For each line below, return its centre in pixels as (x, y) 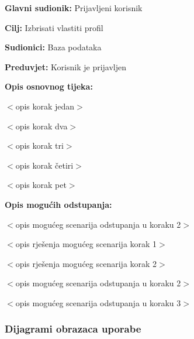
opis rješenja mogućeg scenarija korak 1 (86, 244)
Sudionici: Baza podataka (53, 47)
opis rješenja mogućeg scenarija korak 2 (86, 263)
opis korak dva (41, 126)
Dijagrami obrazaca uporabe (73, 329)
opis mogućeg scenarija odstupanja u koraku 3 (98, 302)
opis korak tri (39, 145)
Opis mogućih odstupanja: (58, 204)
